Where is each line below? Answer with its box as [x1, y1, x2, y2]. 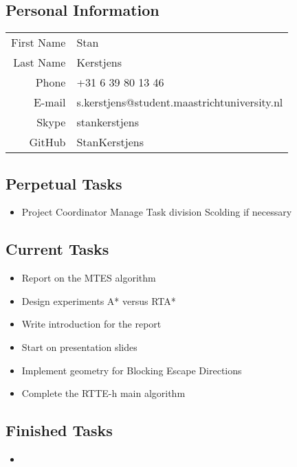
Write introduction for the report [21, 317, 162, 331]
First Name [11, 34, 66, 51]
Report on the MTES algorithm [21, 271, 156, 285]
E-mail [34, 94, 66, 111]
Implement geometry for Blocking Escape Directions [21, 363, 242, 377]
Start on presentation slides [21, 339, 137, 354]
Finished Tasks [5, 420, 113, 441]
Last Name [13, 54, 66, 71]
